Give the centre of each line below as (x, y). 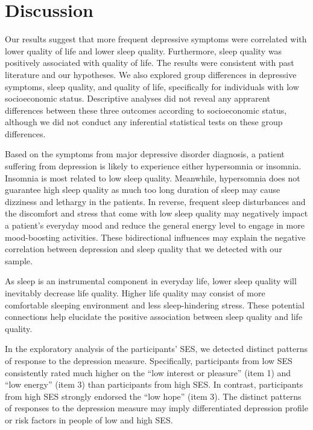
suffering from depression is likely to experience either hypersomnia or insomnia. (153, 166)
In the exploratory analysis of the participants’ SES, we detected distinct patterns (156, 349)
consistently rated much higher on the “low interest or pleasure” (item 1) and (148, 372)
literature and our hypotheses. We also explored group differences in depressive (151, 74)
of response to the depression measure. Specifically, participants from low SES (149, 360)
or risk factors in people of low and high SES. (89, 419)
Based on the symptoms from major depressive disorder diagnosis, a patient (145, 154)
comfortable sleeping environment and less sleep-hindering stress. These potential (155, 305)
